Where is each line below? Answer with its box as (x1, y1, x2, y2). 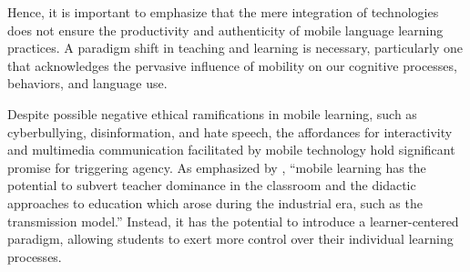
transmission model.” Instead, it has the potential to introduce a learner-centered (7, 211, 459, 230)
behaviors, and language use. (7, 74, 168, 93)
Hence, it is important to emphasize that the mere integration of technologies (7, 3, 439, 21)
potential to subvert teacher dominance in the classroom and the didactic (7, 176, 416, 195)
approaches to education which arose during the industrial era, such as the (7, 193, 423, 212)
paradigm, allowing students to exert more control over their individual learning (7, 229, 454, 248)
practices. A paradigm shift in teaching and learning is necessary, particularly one (7, 38, 463, 57)
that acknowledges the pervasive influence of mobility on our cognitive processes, (7, 55, 457, 75)
